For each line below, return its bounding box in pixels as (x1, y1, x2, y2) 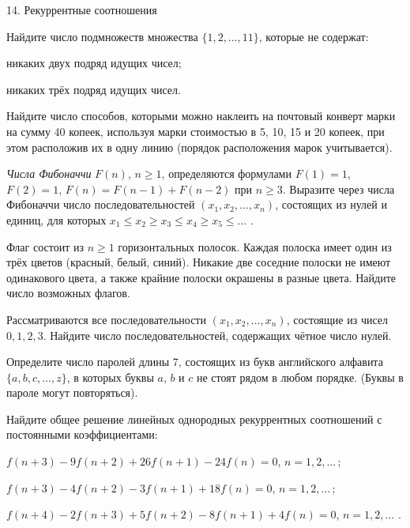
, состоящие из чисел (286, 311, 389, 327)
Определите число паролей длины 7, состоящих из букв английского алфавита (6, 353, 383, 370)
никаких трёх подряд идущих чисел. (6, 81, 181, 97)
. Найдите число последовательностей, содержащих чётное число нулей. (43, 326, 392, 343)
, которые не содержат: (258, 28, 369, 44)
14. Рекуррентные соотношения (6, 2, 157, 17)
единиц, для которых (6, 211, 107, 228)
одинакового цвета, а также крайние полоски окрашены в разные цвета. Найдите (6, 269, 397, 285)
